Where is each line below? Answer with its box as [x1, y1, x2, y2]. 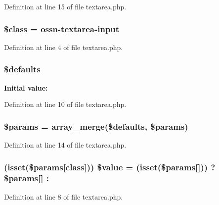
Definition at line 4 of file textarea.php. [4, 42, 123, 52]
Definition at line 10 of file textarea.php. [4, 99, 127, 109]
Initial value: [4, 82, 48, 93]
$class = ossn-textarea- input [4, 22, 120, 35]
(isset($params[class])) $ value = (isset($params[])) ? [4, 160, 216, 173]
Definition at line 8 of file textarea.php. [4, 191, 123, 202]
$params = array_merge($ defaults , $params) [4, 120, 188, 132]
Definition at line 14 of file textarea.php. [4, 140, 127, 150]
